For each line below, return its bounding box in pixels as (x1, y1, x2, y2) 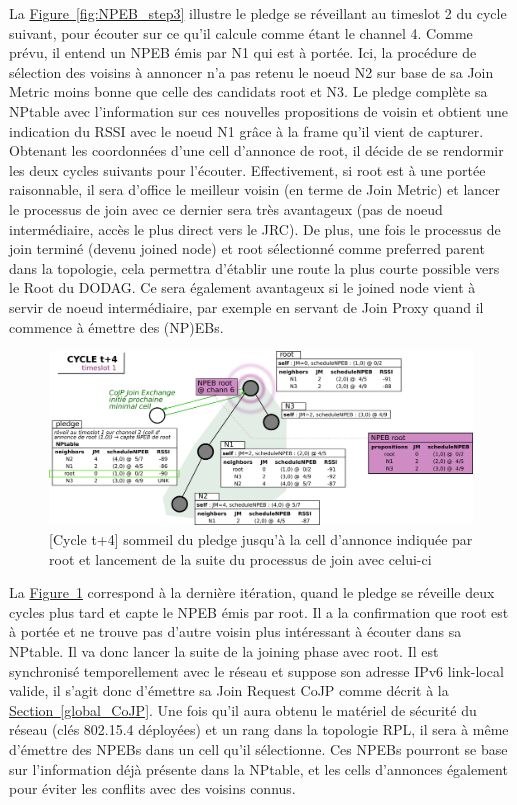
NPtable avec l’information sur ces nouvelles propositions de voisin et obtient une (9, 100, 508, 121)
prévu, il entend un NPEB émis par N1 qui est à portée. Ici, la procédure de (9, 42, 477, 63)
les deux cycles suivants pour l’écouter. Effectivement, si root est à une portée (9, 159, 486, 180)
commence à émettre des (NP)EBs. (9, 316, 224, 337)
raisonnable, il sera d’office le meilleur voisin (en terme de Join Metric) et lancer (9, 179, 501, 200)
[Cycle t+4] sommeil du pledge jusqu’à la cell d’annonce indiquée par (49, 529, 473, 549)
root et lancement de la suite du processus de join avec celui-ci (49, 548, 432, 569)
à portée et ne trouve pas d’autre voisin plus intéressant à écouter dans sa (9, 621, 462, 642)
